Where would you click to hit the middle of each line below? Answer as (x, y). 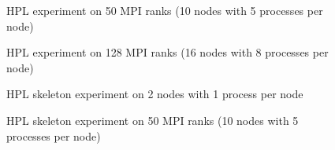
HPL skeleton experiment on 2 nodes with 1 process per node (155, 94)
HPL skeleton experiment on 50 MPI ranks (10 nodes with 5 (153, 120)
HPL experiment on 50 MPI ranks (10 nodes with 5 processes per (165, 10)
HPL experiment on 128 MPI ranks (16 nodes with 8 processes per (167, 52)
